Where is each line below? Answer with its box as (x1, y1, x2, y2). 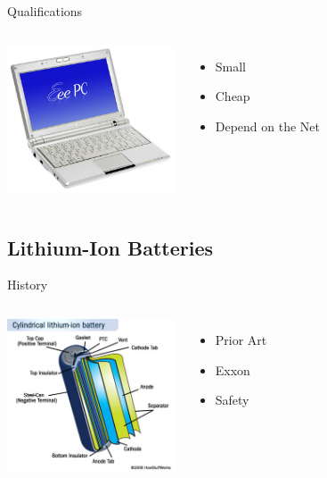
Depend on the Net (215, 116, 321, 135)
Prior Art (215, 331, 267, 349)
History (7, 275, 48, 294)
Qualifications (7, 2, 83, 20)
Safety (215, 390, 249, 409)
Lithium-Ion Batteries (7, 233, 214, 261)
